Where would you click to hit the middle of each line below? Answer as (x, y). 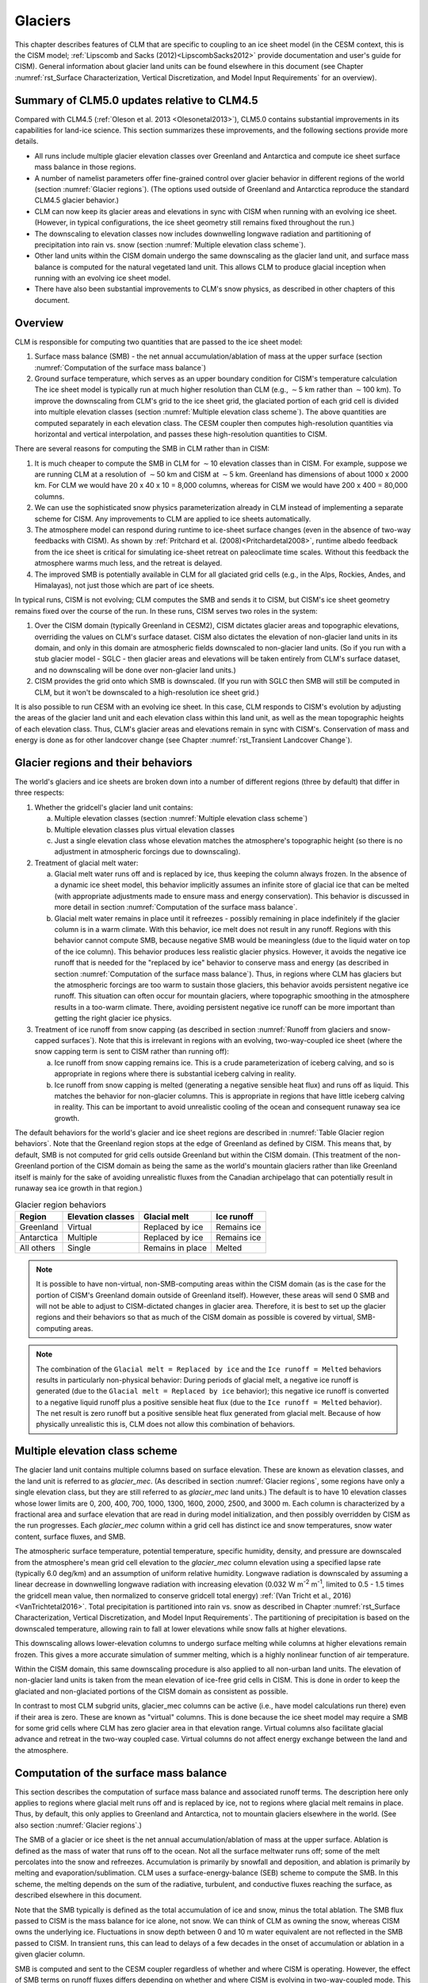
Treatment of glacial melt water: (86, 863)
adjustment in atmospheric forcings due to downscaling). (147, 852)
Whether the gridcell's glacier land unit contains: (114, 807)
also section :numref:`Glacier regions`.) (78, 1825)
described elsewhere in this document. (78, 1895)
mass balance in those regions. (85, 167)
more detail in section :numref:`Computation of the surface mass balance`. (176, 907)
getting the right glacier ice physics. (113, 1018)
